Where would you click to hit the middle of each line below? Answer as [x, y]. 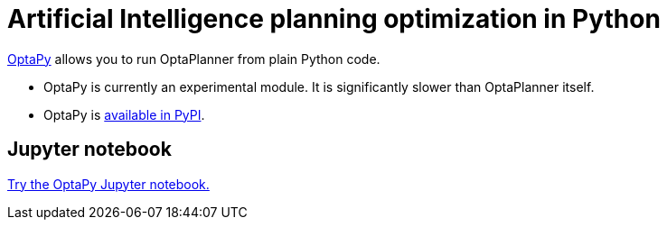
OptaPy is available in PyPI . [124, 114]
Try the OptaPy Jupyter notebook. [108, 184]
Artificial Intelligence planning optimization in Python [334, 19]
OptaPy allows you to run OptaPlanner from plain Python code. [194, 59]
